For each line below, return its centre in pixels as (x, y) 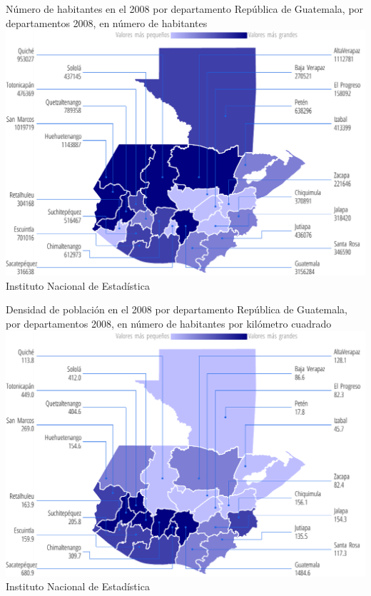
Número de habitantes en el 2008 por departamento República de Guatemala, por (185, 9)
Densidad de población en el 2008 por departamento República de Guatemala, (177, 309)
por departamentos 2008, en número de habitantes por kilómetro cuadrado (169, 323)
